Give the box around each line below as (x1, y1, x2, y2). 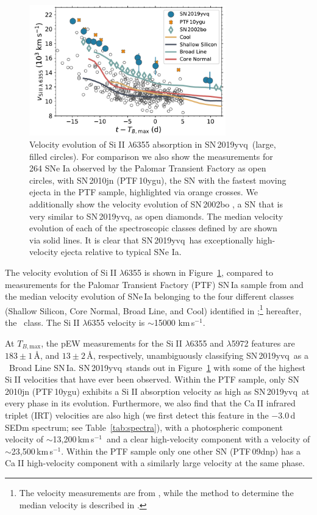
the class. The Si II (5, 315, 80, 328)
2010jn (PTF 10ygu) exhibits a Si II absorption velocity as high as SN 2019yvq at (5, 384, 310, 397)
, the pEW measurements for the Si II (41, 336, 182, 349)
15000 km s (154, 315, 195, 328)
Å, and (34, 349, 60, 361)
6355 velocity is (87, 315, 145, 328)
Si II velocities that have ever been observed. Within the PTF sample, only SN (5, 373, 299, 386)
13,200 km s (52, 433, 94, 445)
